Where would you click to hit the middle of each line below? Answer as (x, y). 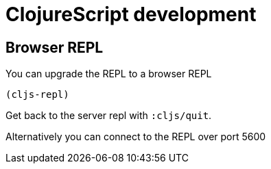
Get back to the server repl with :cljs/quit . (109, 116)
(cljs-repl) (37, 95)
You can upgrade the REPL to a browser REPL (109, 74)
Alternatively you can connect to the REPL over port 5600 (136, 137)
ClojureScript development (131, 14)
